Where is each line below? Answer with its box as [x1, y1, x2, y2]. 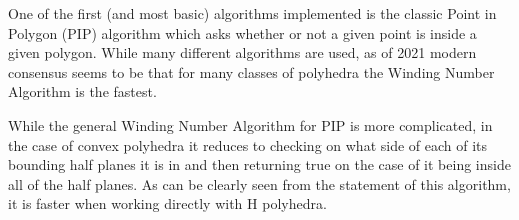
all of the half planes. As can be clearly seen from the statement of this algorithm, [8, 173, 511, 194]
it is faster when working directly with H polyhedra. [8, 193, 327, 214]
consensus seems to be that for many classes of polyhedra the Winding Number [8, 61, 495, 82]
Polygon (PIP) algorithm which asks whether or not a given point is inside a [8, 22, 477, 43]
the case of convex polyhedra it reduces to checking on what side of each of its [8, 134, 488, 155]
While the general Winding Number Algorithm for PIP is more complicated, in [8, 114, 493, 135]
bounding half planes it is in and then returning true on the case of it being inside [8, 154, 511, 175]
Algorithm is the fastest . [8, 81, 157, 102]
